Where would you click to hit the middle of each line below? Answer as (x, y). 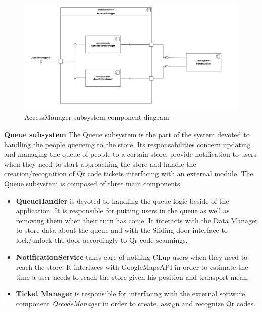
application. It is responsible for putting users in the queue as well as (123, 210)
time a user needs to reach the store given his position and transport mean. (133, 276)
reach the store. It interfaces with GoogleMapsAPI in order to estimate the (132, 267)
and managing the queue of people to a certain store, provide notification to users (130, 154)
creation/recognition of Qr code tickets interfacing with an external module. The (129, 174)
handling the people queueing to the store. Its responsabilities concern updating (127, 144)
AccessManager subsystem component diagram (97, 117)
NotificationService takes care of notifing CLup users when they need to (132, 257)
